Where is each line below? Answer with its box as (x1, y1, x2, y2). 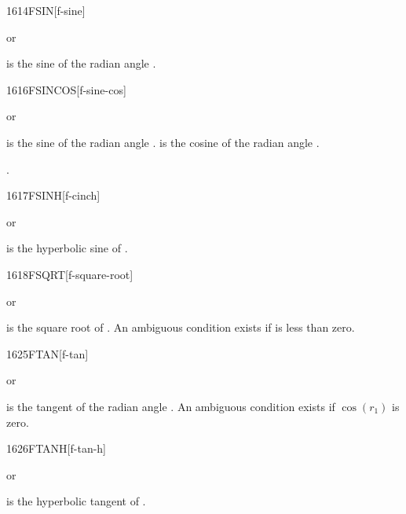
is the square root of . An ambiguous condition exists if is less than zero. (6, 319, 355, 336)
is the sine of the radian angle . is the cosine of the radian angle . (6, 134, 320, 150)
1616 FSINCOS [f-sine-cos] (6, 81, 126, 97)
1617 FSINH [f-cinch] (6, 187, 101, 204)
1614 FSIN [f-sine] (6, 2, 86, 18)
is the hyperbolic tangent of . (6, 493, 146, 509)
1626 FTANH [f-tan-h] (6, 440, 106, 457)
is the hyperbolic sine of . (6, 240, 128, 256)
